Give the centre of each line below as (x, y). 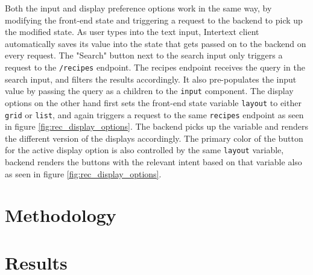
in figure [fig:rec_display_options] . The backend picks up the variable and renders (157, 126)
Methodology (61, 215)
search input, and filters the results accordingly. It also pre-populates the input (151, 79)
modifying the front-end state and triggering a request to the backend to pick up (154, 20)
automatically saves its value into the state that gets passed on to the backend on (156, 43)
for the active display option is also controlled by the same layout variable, (144, 150)
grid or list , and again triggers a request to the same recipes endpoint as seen (154, 114)
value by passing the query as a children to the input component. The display (149, 91)
